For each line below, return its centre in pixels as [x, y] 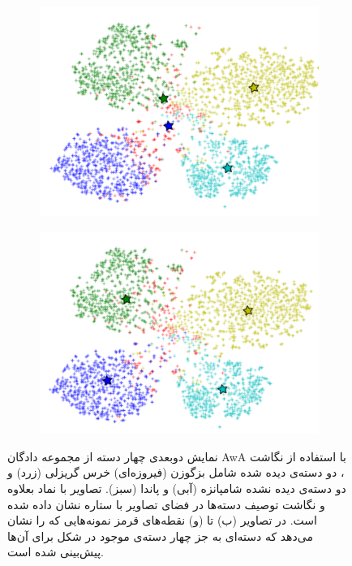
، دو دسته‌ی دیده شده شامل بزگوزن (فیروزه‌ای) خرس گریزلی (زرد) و [176, 472]
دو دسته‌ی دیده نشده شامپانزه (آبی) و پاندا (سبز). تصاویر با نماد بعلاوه [177, 488]
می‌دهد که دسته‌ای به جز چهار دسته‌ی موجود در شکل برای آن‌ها [160, 536]
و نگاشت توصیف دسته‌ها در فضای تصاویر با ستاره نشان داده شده [166, 504]
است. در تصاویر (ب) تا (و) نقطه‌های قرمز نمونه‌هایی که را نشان [162, 520]
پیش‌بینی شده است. [56, 552]
